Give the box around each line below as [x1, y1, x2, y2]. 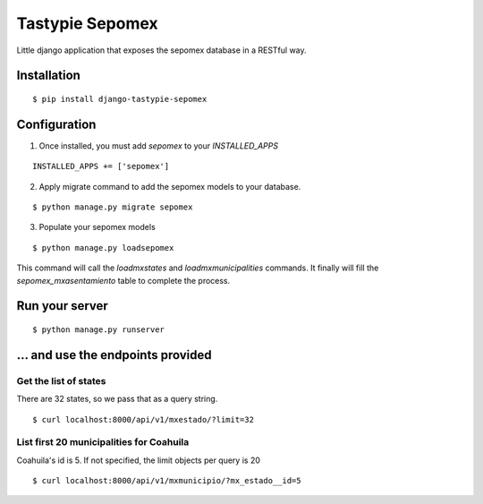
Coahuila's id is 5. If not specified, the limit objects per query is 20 [16, 455, 261, 466]
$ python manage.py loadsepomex [32, 243, 174, 252]
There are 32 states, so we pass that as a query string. [16, 394, 218, 405]
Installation [16, 68, 80, 83]
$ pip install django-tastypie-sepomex [32, 94, 208, 104]
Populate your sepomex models [38, 222, 156, 233]
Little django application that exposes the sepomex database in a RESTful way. [16, 45, 308, 56]
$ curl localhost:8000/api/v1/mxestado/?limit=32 [32, 414, 255, 424]
